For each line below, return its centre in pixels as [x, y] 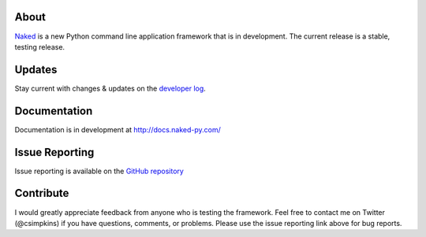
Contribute [42, 193]
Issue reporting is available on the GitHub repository [99, 171]
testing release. [40, 46]
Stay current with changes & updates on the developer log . [110, 88]
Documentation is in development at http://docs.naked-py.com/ [118, 129]
